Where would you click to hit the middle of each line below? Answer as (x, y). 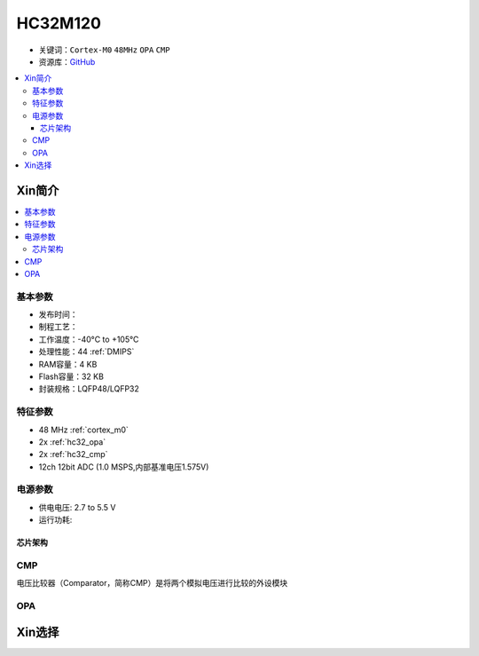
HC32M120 (59, 23)
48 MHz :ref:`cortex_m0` (83, 430)
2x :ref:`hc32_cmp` (73, 454)
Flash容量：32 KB (71, 376)
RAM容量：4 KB (68, 364)
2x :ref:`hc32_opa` (72, 442)
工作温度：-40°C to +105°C (89, 339)
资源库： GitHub (67, 61)
